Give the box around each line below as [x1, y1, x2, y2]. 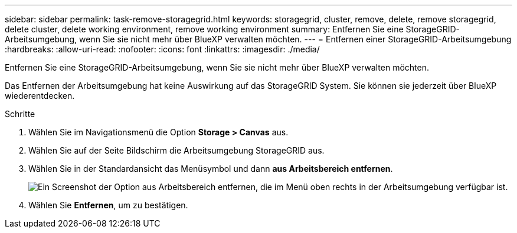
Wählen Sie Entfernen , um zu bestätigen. [28, 200, 188, 210]
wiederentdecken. [5, 91, 75, 101]
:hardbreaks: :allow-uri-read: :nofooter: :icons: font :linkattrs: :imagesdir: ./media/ [5, 44, 320, 54]
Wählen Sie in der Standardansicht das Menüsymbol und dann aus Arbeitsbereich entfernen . [28, 164, 393, 174]
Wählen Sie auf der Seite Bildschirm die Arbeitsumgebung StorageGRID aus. [28, 145, 325, 155]
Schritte [5, 109, 35, 119]
